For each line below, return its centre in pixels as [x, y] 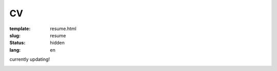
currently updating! [30, 59]
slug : [15, 35]
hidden [57, 43]
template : [20, 29]
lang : [15, 50]
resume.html [63, 29]
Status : [17, 43]
